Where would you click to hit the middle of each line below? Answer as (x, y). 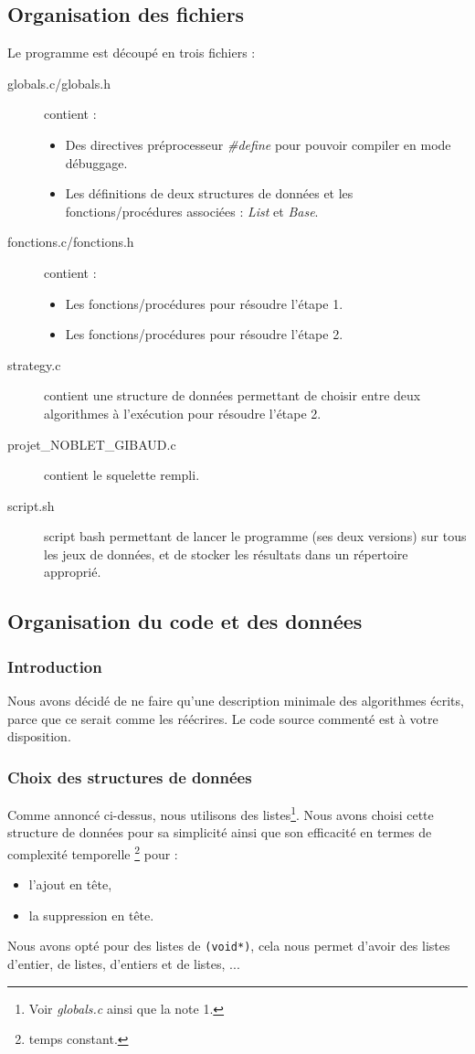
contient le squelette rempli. (122, 475)
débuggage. (96, 162)
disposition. (39, 736)
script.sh (31, 505)
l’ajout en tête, (70, 884)
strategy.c (34, 364)
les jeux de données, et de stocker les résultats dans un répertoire (226, 554)
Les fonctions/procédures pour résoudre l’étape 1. (204, 303)
